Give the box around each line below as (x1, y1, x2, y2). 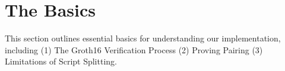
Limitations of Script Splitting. (5, 55, 117, 67)
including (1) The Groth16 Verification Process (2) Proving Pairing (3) (5, 43, 263, 56)
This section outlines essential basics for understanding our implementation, (5, 32, 281, 44)
